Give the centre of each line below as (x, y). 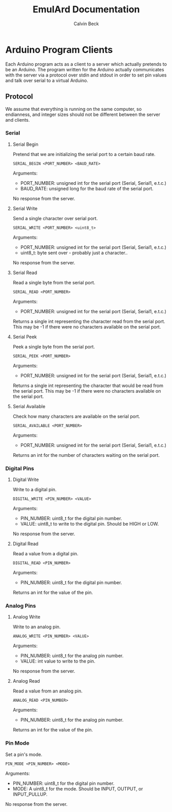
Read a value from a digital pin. (45, 554)
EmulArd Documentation (86, 9)
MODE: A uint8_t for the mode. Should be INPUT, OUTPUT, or (78, 788)
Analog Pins (21, 606)
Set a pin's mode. (24, 754)
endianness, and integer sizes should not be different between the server (83, 114)
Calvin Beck (86, 24)
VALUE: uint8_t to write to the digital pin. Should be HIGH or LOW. (90, 524)
